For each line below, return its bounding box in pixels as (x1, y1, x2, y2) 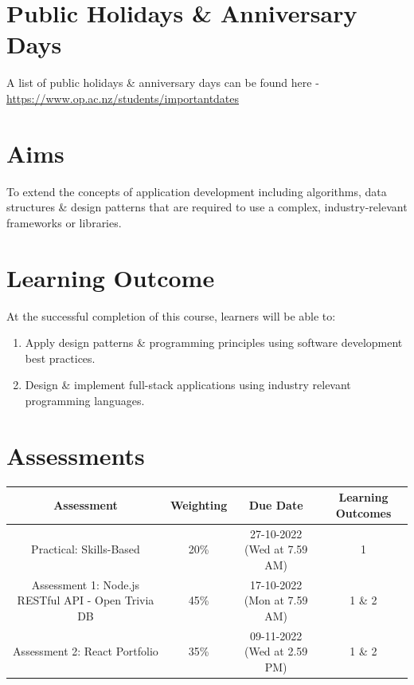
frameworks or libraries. (6, 214, 122, 230)
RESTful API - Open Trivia (17, 592, 154, 608)
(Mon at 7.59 (244, 592, 308, 608)
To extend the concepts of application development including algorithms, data (6, 183, 387, 199)
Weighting (170, 496, 228, 513)
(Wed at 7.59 (244, 541, 308, 557)
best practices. (25, 349, 96, 366)
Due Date (248, 496, 303, 513)
